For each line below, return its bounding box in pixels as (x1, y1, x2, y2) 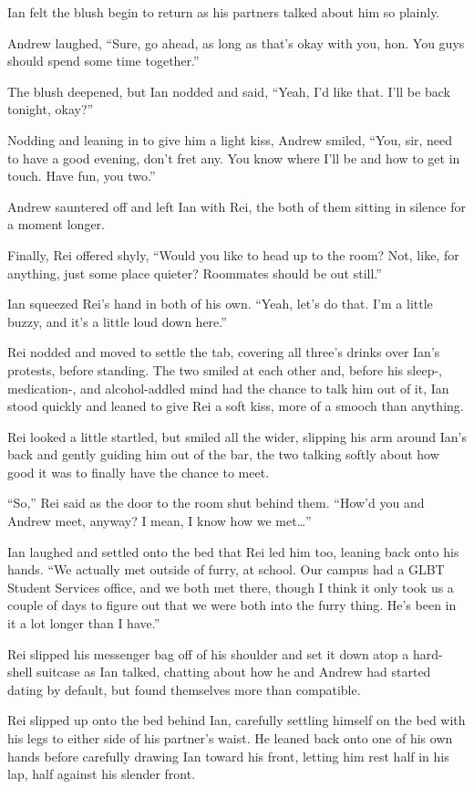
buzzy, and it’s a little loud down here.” (7, 311, 227, 331)
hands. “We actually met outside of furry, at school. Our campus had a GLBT (7, 560, 445, 579)
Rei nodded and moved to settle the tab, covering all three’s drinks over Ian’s (7, 342, 440, 362)
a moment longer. (7, 215, 105, 234)
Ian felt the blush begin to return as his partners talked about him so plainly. (7, 3, 440, 21)
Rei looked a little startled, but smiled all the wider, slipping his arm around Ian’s (7, 426, 467, 446)
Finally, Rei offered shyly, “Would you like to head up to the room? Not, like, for (7, 245, 459, 264)
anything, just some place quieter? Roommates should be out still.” (7, 263, 382, 282)
